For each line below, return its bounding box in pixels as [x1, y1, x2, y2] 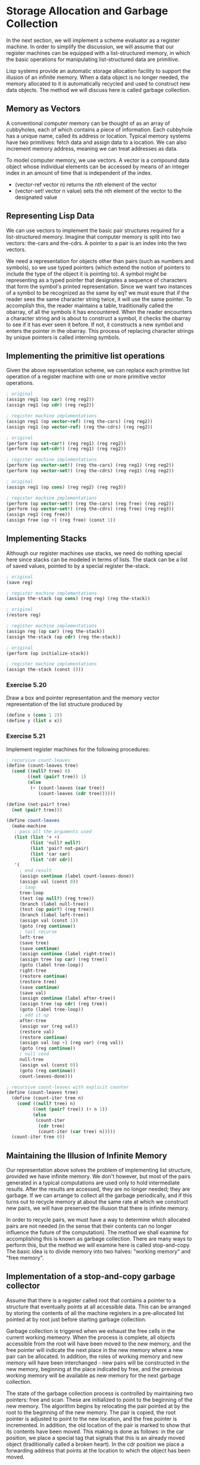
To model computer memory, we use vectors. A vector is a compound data [6, 157, 189, 164]
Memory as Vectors [6, 103, 81, 114]
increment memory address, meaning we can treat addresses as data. [6, 145, 178, 152]
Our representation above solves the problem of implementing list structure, [6, 1167, 192, 1174]
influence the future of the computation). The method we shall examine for [6, 1229, 189, 1236]
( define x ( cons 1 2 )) [6, 712, 62, 718]
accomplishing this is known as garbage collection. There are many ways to [6, 1235, 192, 1243]
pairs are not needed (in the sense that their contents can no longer [6, 1222, 172, 1230]
